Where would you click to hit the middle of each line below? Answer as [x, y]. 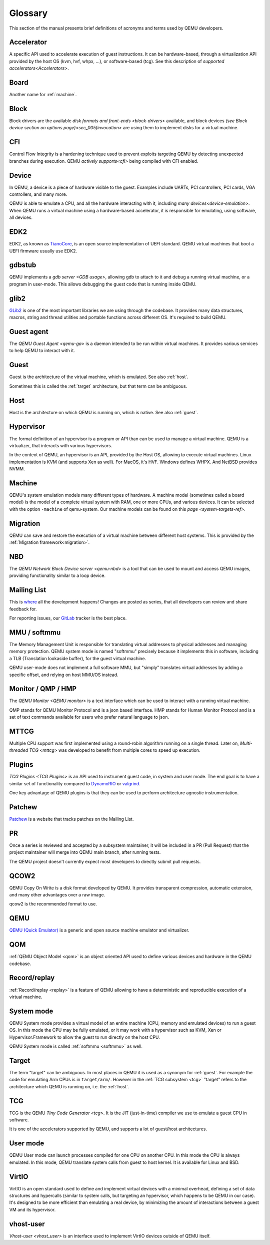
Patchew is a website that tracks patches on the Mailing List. [71, 819]
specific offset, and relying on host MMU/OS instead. [64, 675]
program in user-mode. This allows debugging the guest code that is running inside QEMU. [103, 284]
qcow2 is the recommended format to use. [53, 904]
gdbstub [23, 265]
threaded [19, 750]
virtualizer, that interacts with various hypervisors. [61, 445]
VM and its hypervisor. [32, 1209]
